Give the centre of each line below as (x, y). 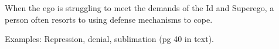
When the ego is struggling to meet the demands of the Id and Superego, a (139, 8)
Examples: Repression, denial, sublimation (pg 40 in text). (109, 39)
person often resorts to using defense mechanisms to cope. (109, 19)
